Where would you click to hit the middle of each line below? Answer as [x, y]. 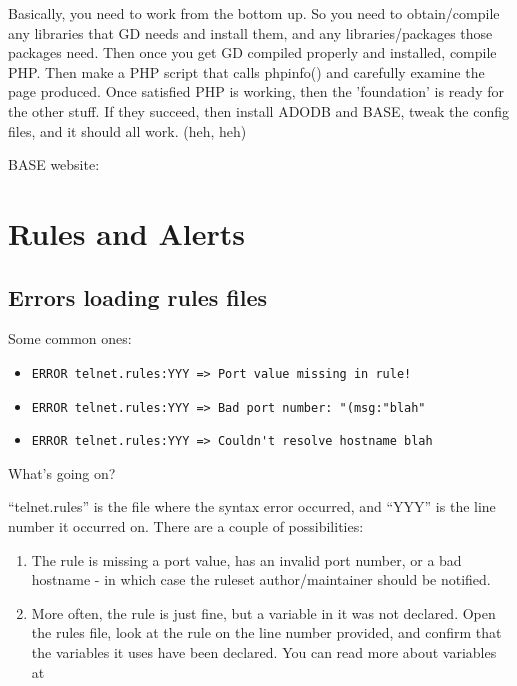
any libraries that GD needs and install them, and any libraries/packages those [250, 32]
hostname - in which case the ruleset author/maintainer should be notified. [261, 579]
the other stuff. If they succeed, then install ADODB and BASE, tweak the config [258, 110]
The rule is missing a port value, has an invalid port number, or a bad [246, 559]
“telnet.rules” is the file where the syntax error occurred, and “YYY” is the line [252, 506]
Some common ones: [70, 338]
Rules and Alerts [126, 232]
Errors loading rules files [137, 296]
